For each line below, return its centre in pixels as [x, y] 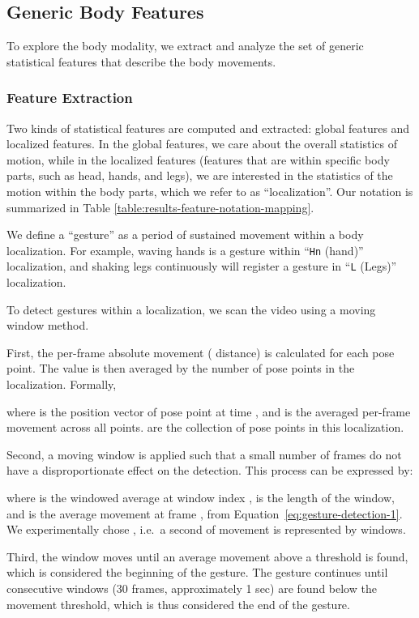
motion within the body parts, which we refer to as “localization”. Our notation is [210, 191]
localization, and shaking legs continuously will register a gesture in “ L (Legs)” [202, 266]
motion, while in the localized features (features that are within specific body [198, 159]
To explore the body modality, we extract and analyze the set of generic [185, 46]
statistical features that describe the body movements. [141, 61]
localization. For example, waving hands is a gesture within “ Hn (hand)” [185, 250]
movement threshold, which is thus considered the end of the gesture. [178, 604]
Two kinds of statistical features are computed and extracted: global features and [208, 128]
